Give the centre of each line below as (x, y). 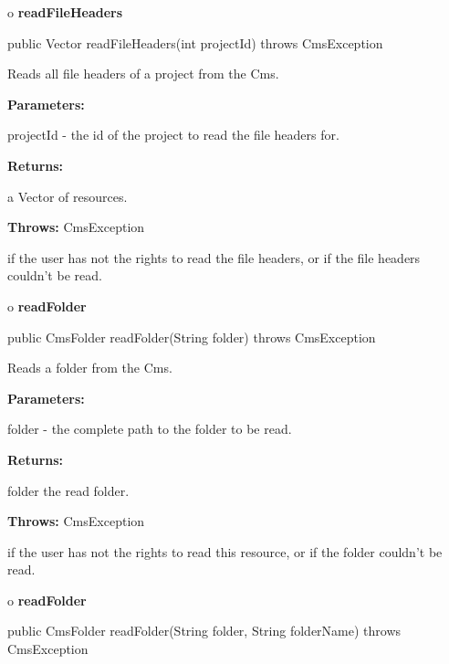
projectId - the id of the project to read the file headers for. (173, 135)
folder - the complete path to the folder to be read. (150, 429)
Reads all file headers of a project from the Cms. (143, 74)
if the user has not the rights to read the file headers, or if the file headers (214, 257)
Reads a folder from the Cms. (90, 368)
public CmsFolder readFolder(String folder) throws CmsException (192, 337)
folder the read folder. (68, 490)
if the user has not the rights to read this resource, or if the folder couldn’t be (225, 551)
